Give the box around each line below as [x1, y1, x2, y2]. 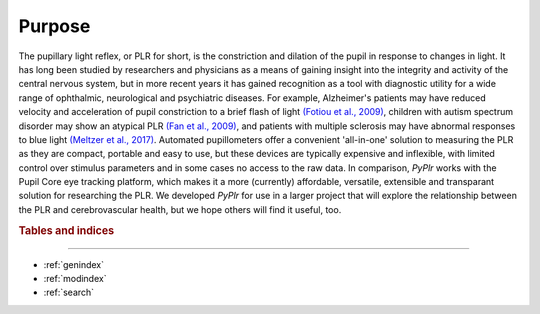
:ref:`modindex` [43, 272, 107, 284]
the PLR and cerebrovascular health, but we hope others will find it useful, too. [18, 203, 342, 215]
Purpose [18, 15, 91, 37]
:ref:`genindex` [43, 258, 105, 270]
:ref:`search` [43, 286, 95, 299]
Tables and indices [18, 223, 115, 237]
